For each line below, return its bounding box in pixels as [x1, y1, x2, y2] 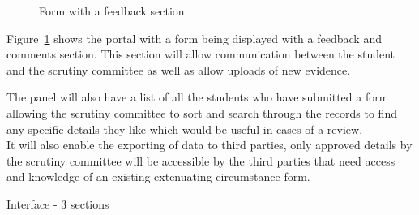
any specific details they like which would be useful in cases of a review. [6, 120, 363, 137]
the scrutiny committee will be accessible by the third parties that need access [6, 152, 395, 169]
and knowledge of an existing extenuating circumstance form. [6, 168, 310, 185]
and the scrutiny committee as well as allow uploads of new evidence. [6, 61, 351, 78]
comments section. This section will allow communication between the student [6, 45, 395, 62]
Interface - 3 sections [6, 195, 109, 212]
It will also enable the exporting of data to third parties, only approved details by [6, 136, 413, 153]
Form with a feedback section [39, 2, 185, 19]
